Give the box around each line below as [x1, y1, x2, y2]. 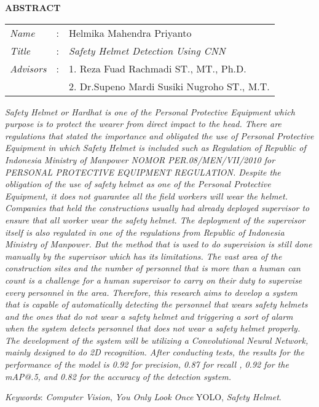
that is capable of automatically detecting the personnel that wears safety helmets [5, 298, 308, 311]
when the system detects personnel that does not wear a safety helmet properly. [5, 322, 301, 335]
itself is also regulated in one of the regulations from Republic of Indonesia [5, 225, 285, 238]
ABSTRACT [5, 1, 61, 14]
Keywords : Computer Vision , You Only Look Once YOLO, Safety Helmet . [5, 390, 282, 403]
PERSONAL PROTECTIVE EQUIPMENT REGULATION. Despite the [5, 165, 281, 178]
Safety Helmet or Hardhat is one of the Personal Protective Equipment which [5, 105, 295, 118]
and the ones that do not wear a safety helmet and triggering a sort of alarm [5, 309, 293, 322]
